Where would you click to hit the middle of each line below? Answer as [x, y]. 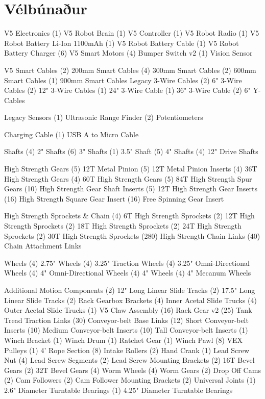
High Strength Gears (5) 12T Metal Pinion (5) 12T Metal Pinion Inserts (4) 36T [131, 169]
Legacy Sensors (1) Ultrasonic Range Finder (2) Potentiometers [104, 117]
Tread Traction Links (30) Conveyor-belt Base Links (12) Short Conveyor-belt [126, 320]
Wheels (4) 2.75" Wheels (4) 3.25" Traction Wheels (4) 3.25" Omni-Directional [127, 263]
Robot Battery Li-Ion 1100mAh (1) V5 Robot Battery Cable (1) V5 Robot [122, 43]
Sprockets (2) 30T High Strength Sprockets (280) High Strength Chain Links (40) [132, 235]
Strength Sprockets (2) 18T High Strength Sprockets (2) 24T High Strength [123, 226]
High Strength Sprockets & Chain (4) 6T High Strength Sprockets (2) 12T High [129, 216]
